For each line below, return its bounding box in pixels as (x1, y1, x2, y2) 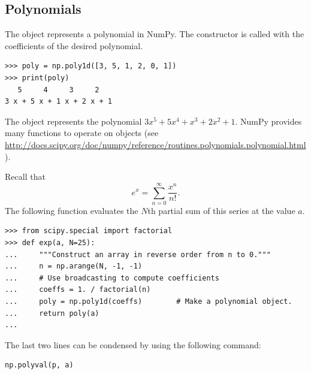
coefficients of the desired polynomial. (5, 39, 143, 52)
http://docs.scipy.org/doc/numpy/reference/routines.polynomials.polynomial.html (5, 138, 306, 150)
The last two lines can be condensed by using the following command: (5, 338, 261, 351)
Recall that (5, 170, 46, 183)
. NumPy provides (235, 114, 302, 127)
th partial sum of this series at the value (147, 204, 295, 216)
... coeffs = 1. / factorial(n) (5, 285, 151, 294)
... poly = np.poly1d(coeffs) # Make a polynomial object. (5, 297, 292, 306)
